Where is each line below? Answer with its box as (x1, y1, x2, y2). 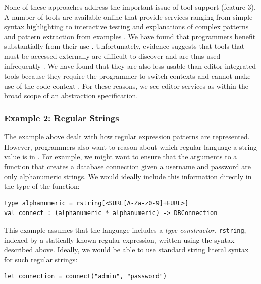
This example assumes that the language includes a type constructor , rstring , (4, 224, 246, 235)
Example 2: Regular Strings (4, 111, 119, 124)
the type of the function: (4, 181, 80, 191)
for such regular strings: (4, 254, 78, 264)
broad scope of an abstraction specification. (4, 90, 138, 101)
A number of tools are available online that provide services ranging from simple (4, 11, 253, 22)
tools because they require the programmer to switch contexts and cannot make (4, 70, 251, 81)
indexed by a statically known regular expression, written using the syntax (4, 234, 235, 245)
